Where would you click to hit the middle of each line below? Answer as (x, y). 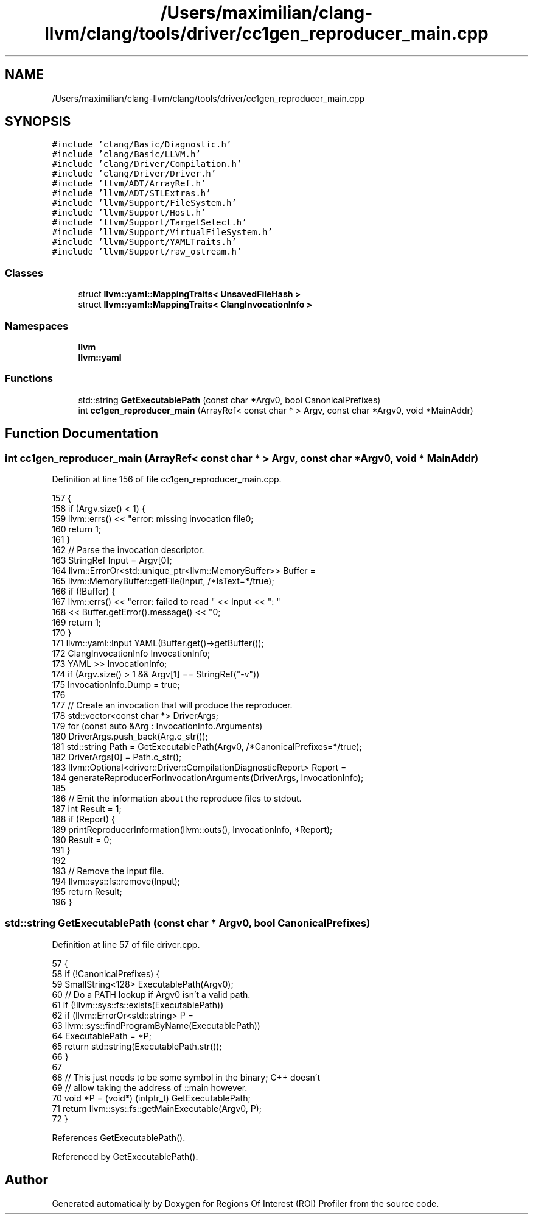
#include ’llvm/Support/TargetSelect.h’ (149, 223)
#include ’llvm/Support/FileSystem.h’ (144, 203)
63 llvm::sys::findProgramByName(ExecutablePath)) (156, 1025)
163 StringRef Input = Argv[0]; (112, 560)
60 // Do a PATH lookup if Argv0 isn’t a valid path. (151, 994)
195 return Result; (87, 891)
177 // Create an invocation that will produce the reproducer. (172, 705)
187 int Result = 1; (87, 808)
